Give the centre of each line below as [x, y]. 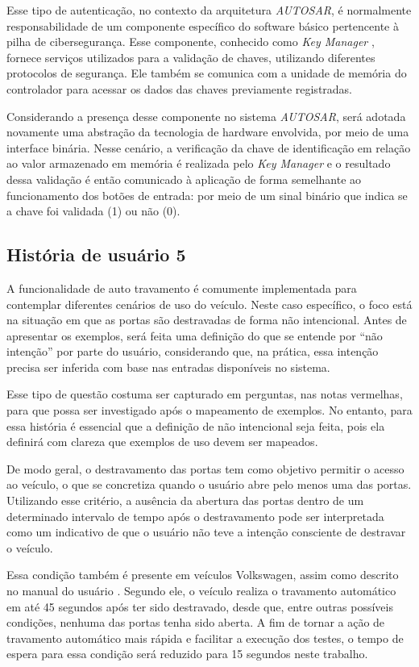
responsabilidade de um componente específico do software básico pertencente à [203, 25]
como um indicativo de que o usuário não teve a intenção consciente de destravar [206, 532]
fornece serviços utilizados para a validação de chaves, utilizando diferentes [191, 57]
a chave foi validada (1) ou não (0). [93, 211]
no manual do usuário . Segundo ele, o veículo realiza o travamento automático [201, 591]
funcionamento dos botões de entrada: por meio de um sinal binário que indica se [207, 195]
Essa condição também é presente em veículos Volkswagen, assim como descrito [203, 575]
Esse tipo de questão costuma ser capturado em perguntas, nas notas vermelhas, [205, 394]
